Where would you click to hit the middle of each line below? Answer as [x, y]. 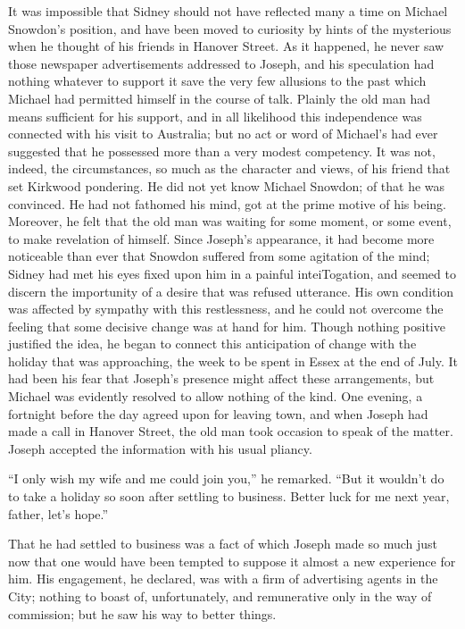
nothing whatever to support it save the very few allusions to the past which [217, 81]
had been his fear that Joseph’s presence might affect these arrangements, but [221, 378]
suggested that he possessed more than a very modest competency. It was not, [222, 151]
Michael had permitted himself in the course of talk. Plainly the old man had [219, 98]
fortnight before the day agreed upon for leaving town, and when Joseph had [218, 413]
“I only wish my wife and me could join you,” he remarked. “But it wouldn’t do [226, 478]
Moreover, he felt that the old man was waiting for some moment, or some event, [230, 221]
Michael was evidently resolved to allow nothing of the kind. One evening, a [216, 396]
